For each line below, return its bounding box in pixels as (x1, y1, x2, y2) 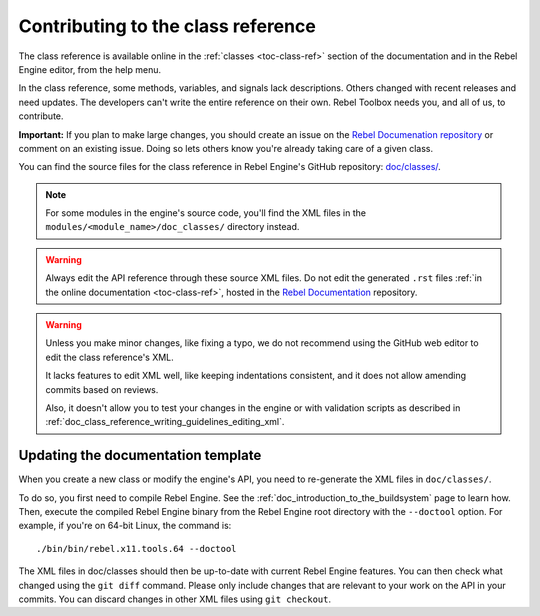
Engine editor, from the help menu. (18, 63, 162, 75)
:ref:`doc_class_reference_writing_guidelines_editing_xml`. (45, 416, 285, 428)
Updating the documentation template (18, 447, 262, 464)
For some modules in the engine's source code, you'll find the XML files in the (45, 207, 367, 219)
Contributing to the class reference (18, 15, 317, 37)
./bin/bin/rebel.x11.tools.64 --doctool (36, 543, 237, 554)
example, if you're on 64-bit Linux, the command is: (18, 520, 232, 532)
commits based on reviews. (45, 383, 159, 395)
